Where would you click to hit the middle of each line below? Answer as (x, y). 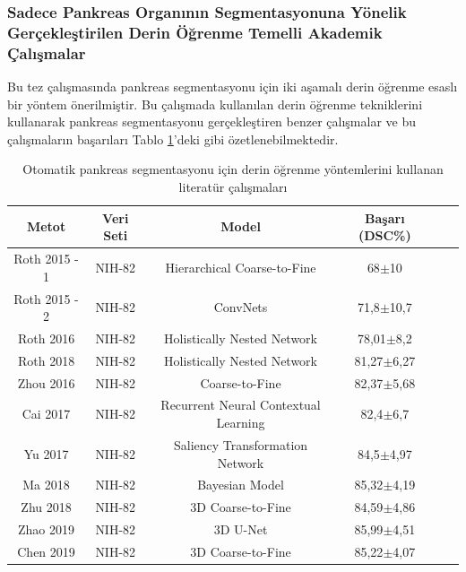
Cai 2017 (46, 414)
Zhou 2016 (46, 382)
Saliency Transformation (241, 444)
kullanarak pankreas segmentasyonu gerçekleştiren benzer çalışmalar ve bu (211, 121)
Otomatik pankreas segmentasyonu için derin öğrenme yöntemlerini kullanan (233, 169)
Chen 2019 (46, 551)
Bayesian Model (241, 485)
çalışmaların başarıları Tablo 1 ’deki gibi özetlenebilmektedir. (173, 139)
